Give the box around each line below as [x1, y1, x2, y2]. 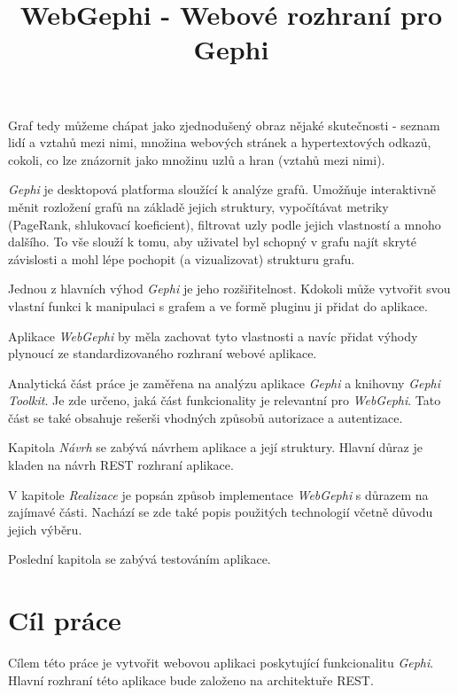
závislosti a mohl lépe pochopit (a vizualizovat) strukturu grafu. [8, 249, 355, 268]
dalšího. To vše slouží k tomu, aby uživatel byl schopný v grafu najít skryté [8, 232, 416, 251]
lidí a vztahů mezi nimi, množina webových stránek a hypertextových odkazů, [8, 133, 431, 152]
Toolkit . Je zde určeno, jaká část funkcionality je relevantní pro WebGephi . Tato [8, 391, 441, 410]
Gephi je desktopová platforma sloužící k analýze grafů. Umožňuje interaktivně [8, 180, 437, 199]
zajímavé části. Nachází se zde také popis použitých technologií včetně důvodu [8, 503, 433, 521]
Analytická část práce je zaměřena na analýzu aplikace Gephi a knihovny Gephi [8, 373, 441, 392]
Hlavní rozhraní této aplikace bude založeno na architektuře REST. [8, 670, 374, 689]
